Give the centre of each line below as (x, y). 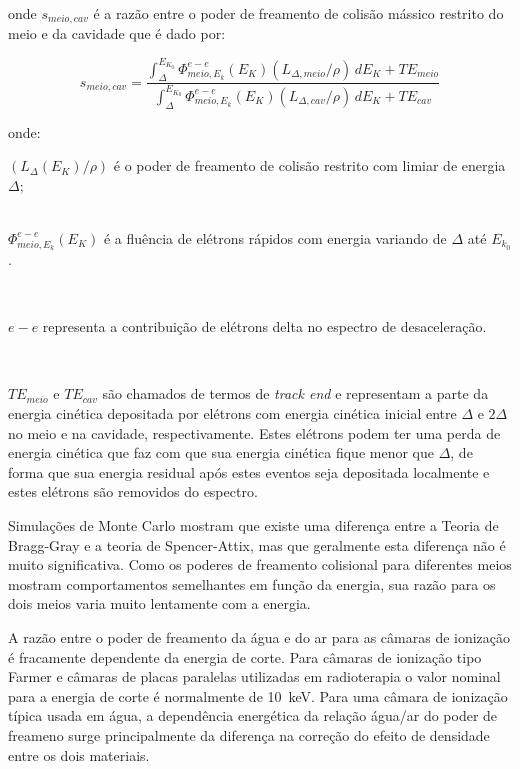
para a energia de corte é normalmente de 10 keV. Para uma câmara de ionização (258, 695)
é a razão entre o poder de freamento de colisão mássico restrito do (298, 13)
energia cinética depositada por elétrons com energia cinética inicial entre (232, 413)
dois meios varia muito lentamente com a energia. (159, 603)
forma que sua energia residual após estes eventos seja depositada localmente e (249, 471)
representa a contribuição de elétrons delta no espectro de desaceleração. (264, 326)
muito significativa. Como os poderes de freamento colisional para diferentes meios (260, 564)
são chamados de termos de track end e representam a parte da (295, 393)
